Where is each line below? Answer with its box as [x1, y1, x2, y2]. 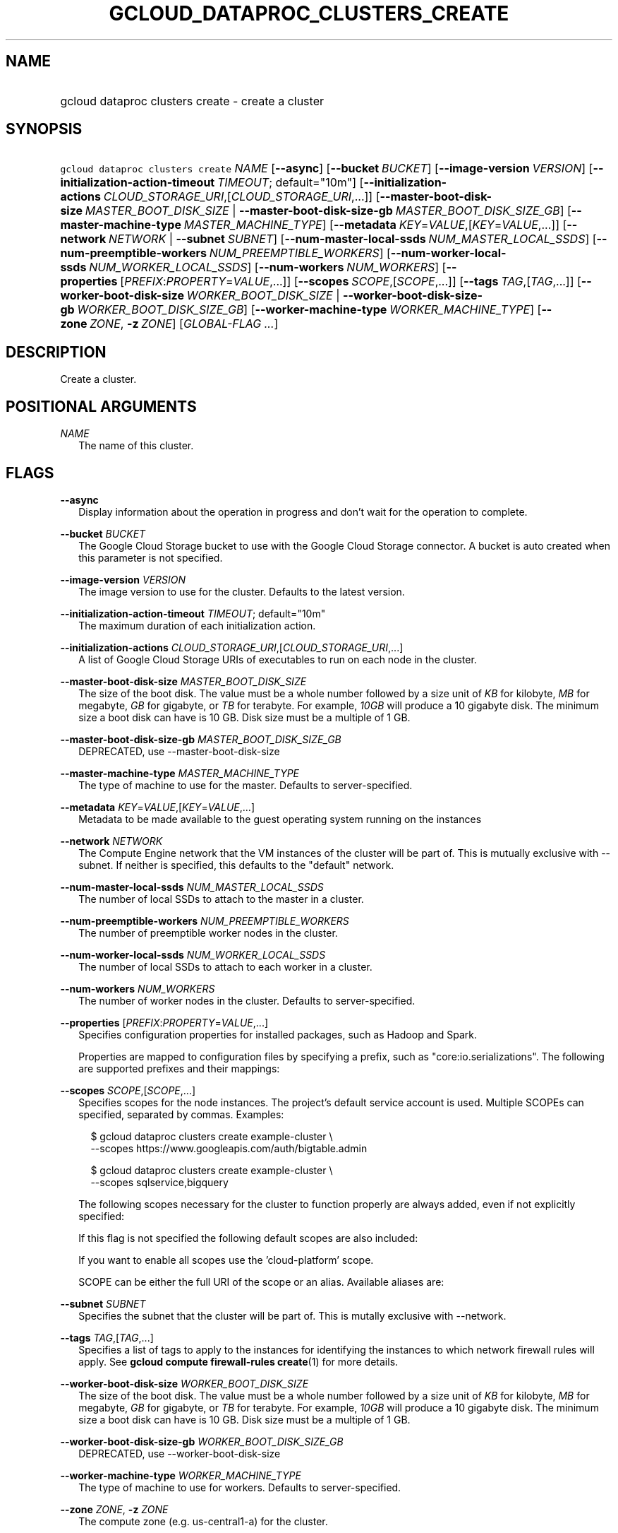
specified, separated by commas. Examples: [78, 1108, 284, 1120]
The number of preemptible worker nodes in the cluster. [78, 926, 338, 939]
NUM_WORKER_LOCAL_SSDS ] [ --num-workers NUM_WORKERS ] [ [89, 260, 447, 275]
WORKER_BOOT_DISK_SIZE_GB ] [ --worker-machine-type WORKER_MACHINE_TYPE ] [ [77, 302, 542, 317]
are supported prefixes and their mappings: [78, 1062, 280, 1075]
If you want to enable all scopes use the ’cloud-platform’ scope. [78, 1253, 374, 1266]
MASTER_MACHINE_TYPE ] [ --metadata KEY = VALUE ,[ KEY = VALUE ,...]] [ [183, 218, 567, 232]
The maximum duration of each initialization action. [78, 619, 316, 632]
